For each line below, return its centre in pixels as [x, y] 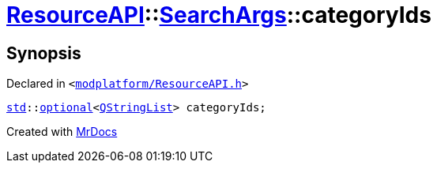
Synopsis [44, 53]
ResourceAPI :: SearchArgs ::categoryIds [219, 15]
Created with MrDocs [62, 132]
